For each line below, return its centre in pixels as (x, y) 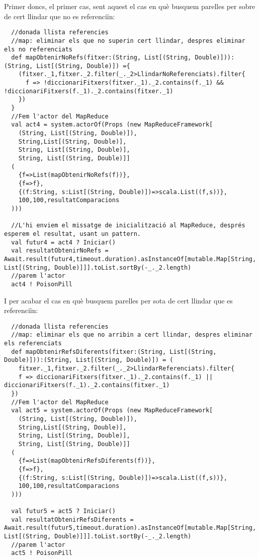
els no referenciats (38, 49)
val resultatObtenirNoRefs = (60, 251)
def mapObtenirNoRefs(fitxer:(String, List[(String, (101, 58)
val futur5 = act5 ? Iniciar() (63, 511)
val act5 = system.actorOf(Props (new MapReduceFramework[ (112, 411)
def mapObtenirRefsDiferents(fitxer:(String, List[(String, (114, 352)
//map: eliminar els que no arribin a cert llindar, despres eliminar (132, 335)
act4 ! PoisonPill (42, 284)
